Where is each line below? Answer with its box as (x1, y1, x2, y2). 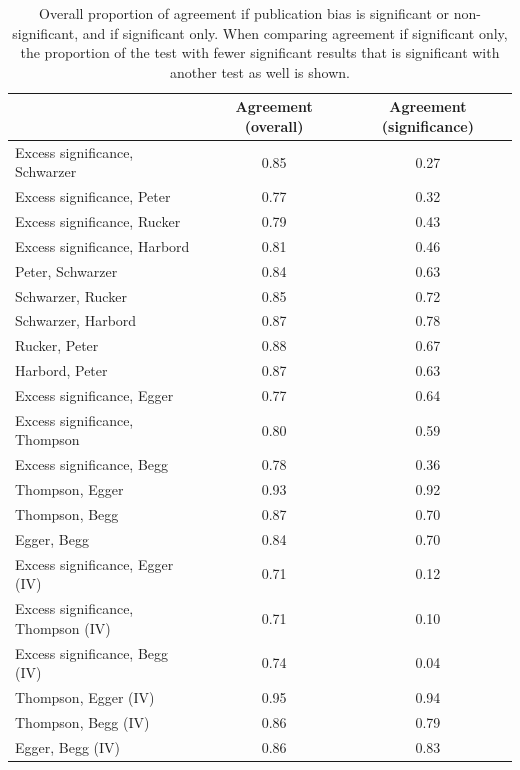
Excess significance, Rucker (15, 211, 181, 232)
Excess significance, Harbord (15, 235, 190, 256)
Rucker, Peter (15, 335, 99, 356)
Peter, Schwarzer (15, 260, 118, 281)
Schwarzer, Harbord (15, 310, 137, 331)
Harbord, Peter (15, 360, 108, 381)
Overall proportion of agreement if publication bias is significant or (39, 3, 450, 23)
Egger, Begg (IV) (15, 736, 121, 757)
